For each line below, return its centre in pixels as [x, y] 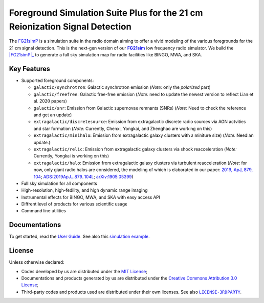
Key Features [30, 69]
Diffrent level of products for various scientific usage [74, 204]
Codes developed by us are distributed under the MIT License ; [84, 271]
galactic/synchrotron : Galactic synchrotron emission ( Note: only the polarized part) [122, 87]
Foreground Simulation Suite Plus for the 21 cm [106, 13]
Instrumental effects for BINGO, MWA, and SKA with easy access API [91, 197]
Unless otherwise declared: [37, 262]
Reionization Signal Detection [70, 26]
